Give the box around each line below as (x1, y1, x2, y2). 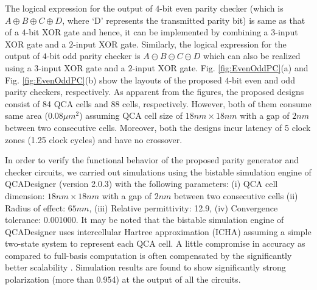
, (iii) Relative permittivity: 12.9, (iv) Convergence (89, 201, 278, 214)
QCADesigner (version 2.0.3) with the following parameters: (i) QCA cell (5, 177, 278, 190)
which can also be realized (203, 49, 301, 62)
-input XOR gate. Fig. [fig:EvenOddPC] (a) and (132, 61, 308, 74)
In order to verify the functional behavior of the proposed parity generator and (5, 154, 299, 166)
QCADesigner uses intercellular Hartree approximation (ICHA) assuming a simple (5, 225, 312, 238)
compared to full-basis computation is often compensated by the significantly (5, 249, 292, 261)
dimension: (5, 189, 45, 202)
